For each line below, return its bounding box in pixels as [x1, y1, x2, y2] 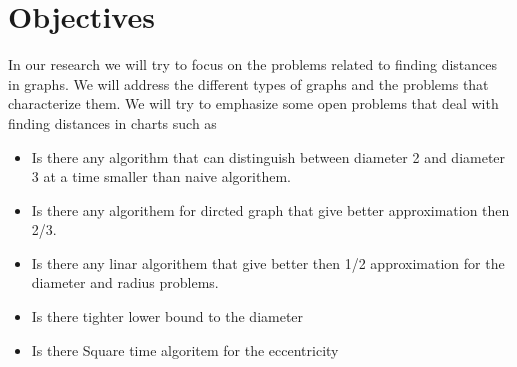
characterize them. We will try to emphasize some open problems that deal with [8, 93, 499, 114]
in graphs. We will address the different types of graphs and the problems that [8, 73, 489, 94]
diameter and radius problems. [31, 272, 219, 293]
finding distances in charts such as [8, 112, 217, 133]
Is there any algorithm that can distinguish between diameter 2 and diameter [31, 146, 506, 167]
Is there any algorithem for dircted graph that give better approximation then [31, 199, 510, 220]
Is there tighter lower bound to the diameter [31, 306, 304, 327]
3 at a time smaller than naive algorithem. [31, 166, 291, 187]
